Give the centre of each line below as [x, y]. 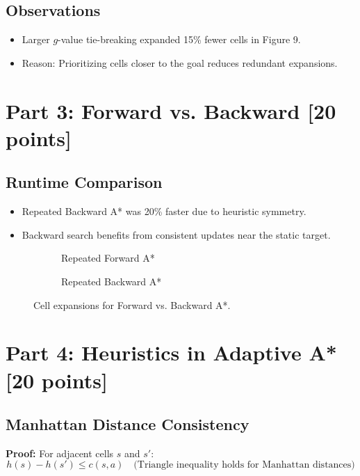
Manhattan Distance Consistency [128, 424]
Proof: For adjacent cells [60, 453]
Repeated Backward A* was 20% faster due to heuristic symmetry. [164, 211]
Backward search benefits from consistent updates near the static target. [176, 234]
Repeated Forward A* [108, 258]
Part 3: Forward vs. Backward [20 [171, 110]
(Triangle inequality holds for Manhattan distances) [244, 465]
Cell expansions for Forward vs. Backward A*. [132, 304]
